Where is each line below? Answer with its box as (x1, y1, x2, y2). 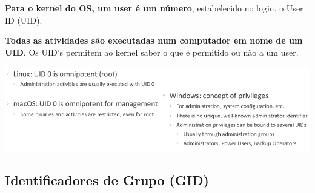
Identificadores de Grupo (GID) (5, 170, 209, 189)
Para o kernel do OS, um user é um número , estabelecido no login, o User (5, 2, 303, 14)
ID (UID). (5, 13, 42, 26)
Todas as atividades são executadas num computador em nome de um (5, 34, 303, 47)
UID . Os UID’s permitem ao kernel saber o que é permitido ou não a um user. (5, 45, 299, 58)
